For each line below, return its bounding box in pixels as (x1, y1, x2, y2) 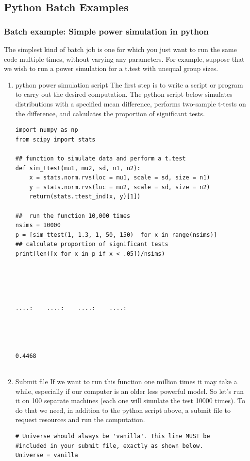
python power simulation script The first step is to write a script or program (15, 79, 243, 89)
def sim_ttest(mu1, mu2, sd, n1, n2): (15, 164, 141, 172)
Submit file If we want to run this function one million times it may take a (15, 376, 237, 386)
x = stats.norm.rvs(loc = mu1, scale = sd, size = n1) (29, 174, 210, 181)
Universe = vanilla (15, 452, 78, 459)
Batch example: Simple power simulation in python (4, 25, 209, 37)
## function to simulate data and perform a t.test (15, 155, 186, 162)
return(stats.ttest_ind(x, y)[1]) (29, 193, 141, 200)
